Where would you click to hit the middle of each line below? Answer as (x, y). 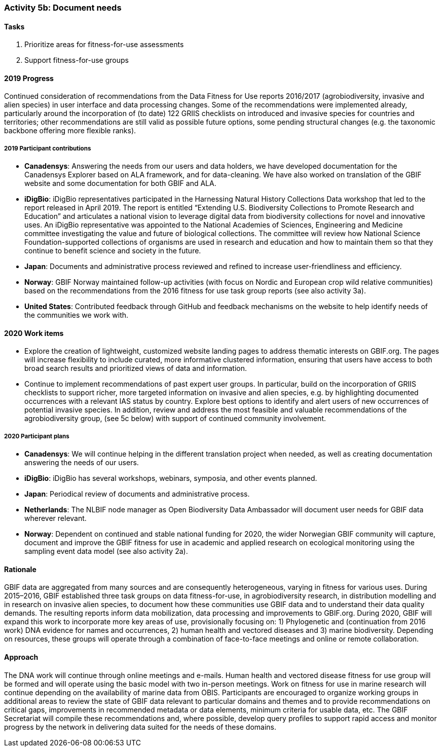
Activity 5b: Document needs (63, 8)
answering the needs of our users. (82, 463)
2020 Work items (34, 333)
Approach (21, 657)
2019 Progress (29, 78)
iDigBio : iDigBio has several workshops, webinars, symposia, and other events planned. (171, 478)
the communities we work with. (77, 315)
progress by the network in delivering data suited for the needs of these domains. (140, 727)
